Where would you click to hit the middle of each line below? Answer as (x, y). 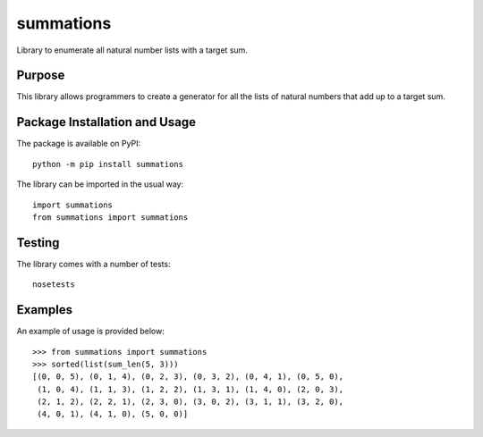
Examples (45, 310)
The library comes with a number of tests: (93, 264)
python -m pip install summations (108, 164)
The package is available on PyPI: (79, 144)
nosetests (54, 285)
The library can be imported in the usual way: (100, 184)
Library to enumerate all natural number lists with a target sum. (132, 50)
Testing (38, 243)
